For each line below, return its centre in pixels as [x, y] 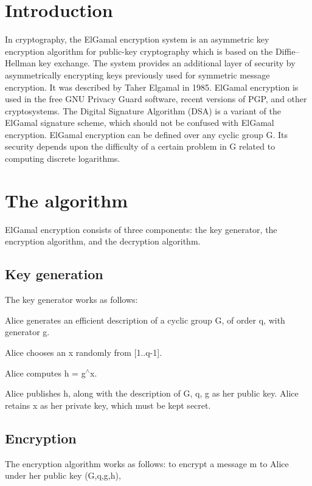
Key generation [54, 274]
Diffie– [287, 51]
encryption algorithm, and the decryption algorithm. [103, 241]
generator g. [27, 332]
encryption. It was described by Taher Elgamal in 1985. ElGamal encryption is [152, 87]
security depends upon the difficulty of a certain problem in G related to [140, 146]
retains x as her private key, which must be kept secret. [108, 405]
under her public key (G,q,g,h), [63, 475]
